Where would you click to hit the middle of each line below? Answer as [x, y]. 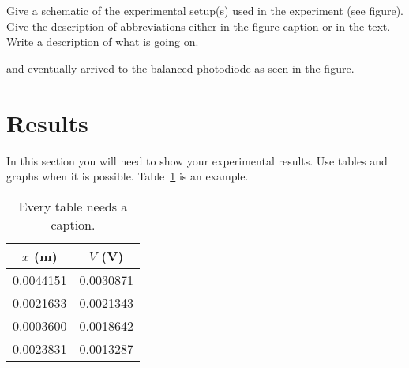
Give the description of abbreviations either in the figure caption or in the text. [199, 26]
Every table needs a [73, 206]
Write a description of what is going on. [103, 42]
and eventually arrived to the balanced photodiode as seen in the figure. [180, 68]
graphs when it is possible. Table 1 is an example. [128, 176]
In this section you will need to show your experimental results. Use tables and [197, 160]
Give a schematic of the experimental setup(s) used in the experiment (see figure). [205, 10]
